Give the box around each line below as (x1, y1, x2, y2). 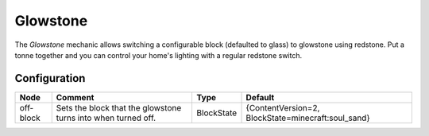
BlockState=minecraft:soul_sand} (245, 112, 370, 123)
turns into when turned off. (56, 112, 157, 123)
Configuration (14, 72, 86, 85)
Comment (56, 91, 95, 103)
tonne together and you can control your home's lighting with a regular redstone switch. (14, 50, 302, 60)
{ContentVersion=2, (245, 102, 320, 113)
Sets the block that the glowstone (56, 102, 182, 113)
